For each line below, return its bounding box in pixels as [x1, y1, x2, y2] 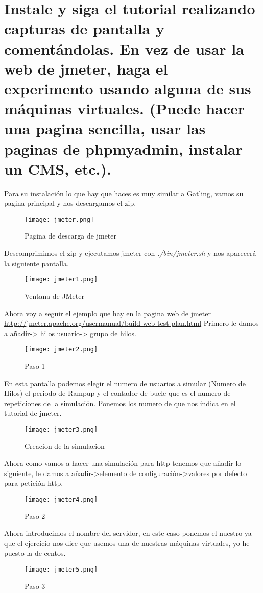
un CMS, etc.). [4, 158, 111, 179]
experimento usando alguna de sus [4, 78, 251, 99]
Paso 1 [25, 360, 45, 371]
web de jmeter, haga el [4, 58, 168, 79]
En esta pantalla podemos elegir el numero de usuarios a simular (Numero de [4, 377, 246, 388]
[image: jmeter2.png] [25, 346, 98, 353]
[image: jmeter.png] [25, 216, 94, 223]
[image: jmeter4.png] [25, 495, 98, 503]
